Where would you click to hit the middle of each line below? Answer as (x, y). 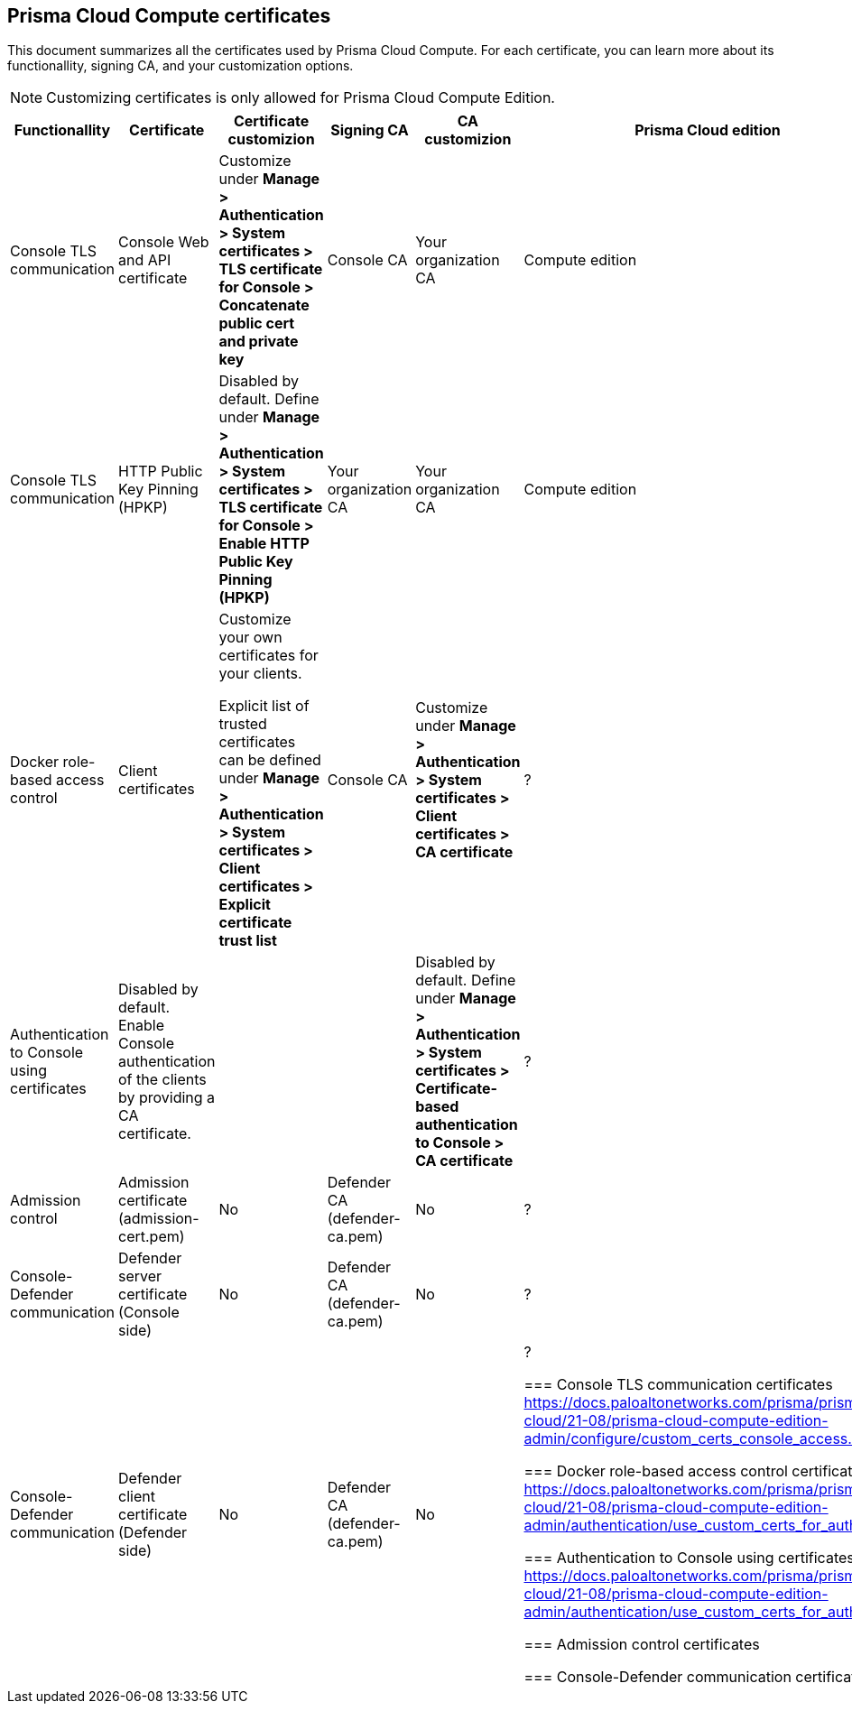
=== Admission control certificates (642, 1645)
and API (145, 260)
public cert (257, 324)
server (140, 1276)
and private (259, 342)
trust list (248, 941)
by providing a (167, 1098)
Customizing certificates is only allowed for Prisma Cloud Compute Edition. (301, 98)
